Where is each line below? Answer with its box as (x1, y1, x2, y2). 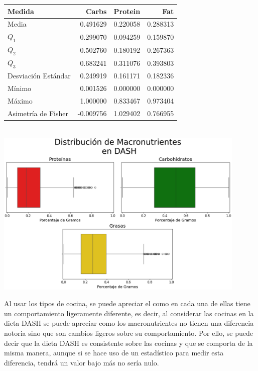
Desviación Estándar (8, 70, 71, 81)
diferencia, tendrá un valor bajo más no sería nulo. (4, 357, 159, 367)
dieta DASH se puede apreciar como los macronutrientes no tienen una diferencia (4, 318, 254, 328)
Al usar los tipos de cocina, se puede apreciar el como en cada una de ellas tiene (4, 298, 250, 309)
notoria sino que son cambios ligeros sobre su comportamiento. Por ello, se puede (4, 328, 253, 338)
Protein (113, 6, 141, 16)
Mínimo (8, 83, 32, 94)
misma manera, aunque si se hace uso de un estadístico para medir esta (4, 347, 224, 358)
